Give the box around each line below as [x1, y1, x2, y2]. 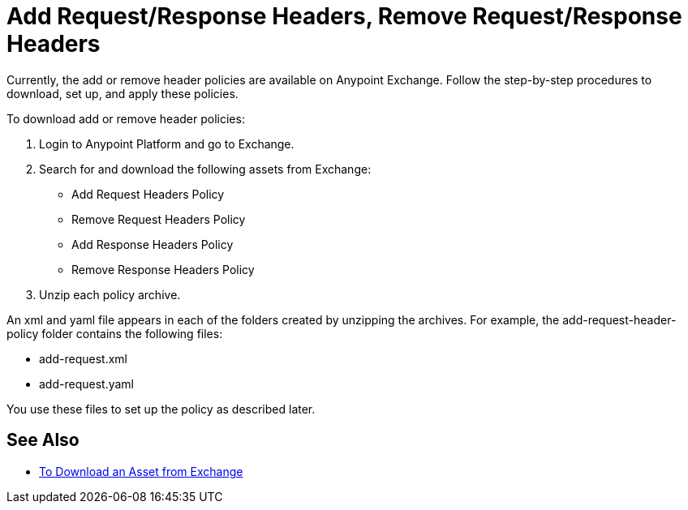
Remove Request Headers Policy [71, 212, 246, 226]
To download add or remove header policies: [6, 111, 245, 126]
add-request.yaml [39, 376, 134, 391]
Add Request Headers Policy [71, 186, 225, 201]
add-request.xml [39, 351, 127, 366]
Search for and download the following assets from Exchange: [39, 161, 372, 176]
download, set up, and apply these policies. [6, 86, 239, 101]
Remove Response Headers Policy [71, 262, 255, 276]
